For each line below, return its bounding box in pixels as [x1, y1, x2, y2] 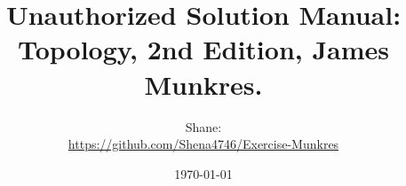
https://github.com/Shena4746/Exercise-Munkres [68, 135, 339, 153]
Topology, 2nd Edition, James [17, 31, 390, 67]
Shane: [185, 117, 222, 136]
